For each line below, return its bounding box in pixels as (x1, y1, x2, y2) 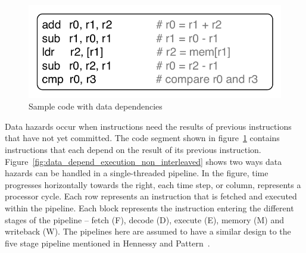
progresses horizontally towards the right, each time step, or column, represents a (5, 178, 301, 190)
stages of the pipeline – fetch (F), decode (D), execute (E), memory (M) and (5, 213, 284, 226)
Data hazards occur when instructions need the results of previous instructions (5, 120, 292, 132)
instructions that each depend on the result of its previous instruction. (5, 143, 261, 155)
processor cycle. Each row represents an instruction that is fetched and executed (5, 190, 297, 202)
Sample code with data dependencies (29, 100, 163, 113)
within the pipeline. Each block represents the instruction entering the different (5, 201, 294, 214)
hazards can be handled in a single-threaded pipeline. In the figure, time (5, 167, 268, 179)
